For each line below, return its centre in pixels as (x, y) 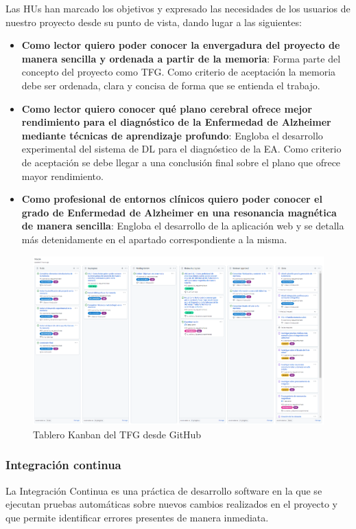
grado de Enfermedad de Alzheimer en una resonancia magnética (179, 212)
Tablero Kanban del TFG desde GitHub (117, 434)
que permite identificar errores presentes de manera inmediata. (137, 517)
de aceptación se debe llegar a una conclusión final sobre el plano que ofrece (181, 162)
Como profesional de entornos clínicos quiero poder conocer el (172, 199)
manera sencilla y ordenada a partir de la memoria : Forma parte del (181, 58)
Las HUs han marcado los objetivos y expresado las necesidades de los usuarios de (178, 8)
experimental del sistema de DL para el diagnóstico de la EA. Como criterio (181, 149)
